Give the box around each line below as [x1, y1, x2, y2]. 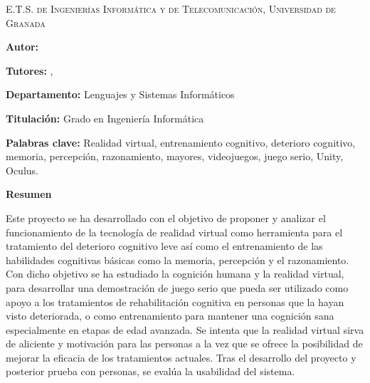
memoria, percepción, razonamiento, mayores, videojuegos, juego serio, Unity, [6, 149, 344, 164]
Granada [6, 15, 46, 30]
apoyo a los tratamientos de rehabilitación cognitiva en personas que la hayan [6, 294, 344, 309]
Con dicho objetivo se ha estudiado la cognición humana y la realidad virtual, [6, 266, 344, 281]
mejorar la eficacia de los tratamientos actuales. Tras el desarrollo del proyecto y [6, 350, 356, 364]
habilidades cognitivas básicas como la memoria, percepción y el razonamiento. [6, 252, 349, 267]
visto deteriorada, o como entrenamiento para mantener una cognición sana [6, 308, 334, 323]
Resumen [6, 187, 52, 201]
